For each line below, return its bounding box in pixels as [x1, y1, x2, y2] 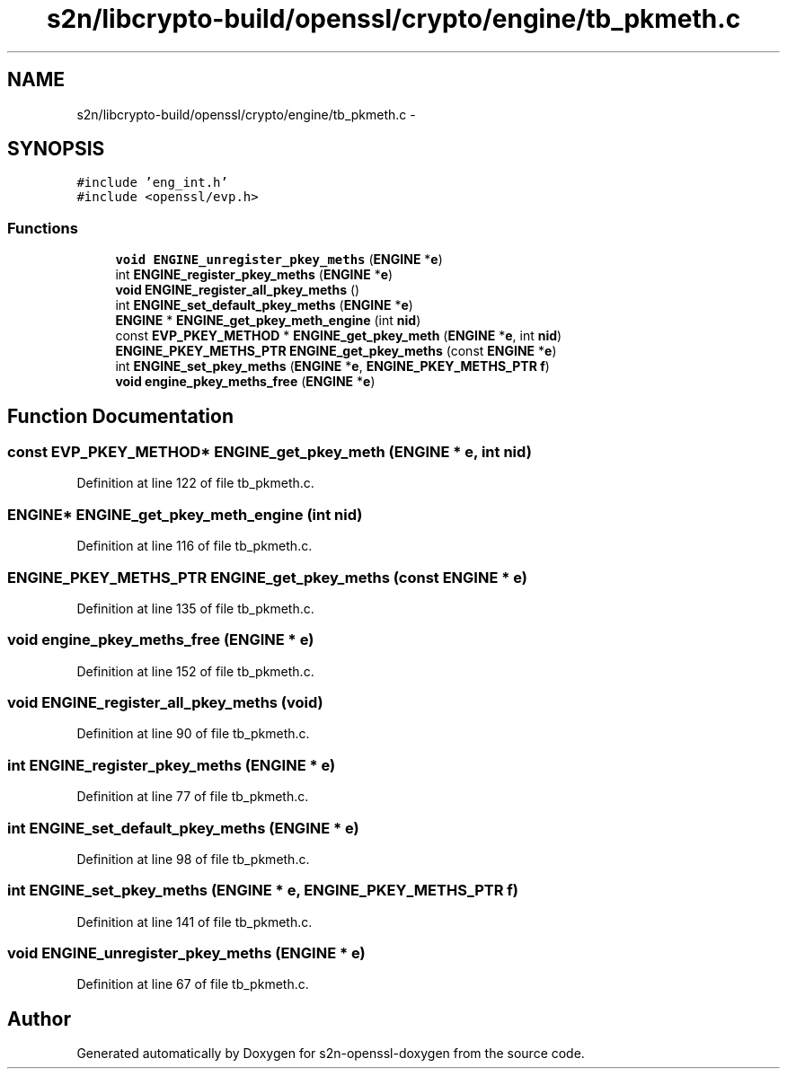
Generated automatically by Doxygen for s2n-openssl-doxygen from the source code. [76, 1045, 585, 1062]
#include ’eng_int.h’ [76, 175, 228, 190]
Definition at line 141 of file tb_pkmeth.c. [76, 913, 313, 930]
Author [7, 1007, 71, 1030]
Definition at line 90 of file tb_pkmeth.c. [76, 726, 310, 742]
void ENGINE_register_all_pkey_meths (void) [7, 693, 323, 712]
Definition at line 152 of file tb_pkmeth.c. [76, 663, 314, 679]
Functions [7, 218, 78, 237]
